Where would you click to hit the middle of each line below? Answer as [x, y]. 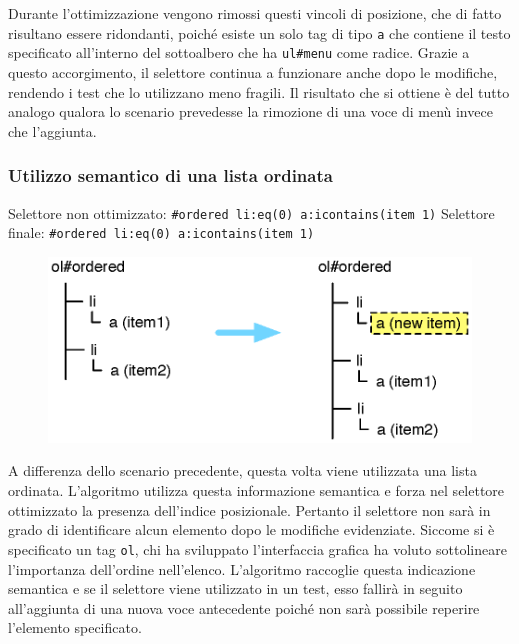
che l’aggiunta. [52, 130]
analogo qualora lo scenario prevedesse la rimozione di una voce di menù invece [250, 111]
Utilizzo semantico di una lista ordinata [170, 175]
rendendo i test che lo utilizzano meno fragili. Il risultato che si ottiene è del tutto [259, 91]
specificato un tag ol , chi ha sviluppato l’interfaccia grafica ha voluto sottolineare [257, 548]
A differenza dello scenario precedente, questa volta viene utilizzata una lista [242, 470]
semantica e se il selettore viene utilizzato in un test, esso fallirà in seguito [235, 588]
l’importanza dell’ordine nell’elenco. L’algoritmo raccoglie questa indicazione [242, 568]
